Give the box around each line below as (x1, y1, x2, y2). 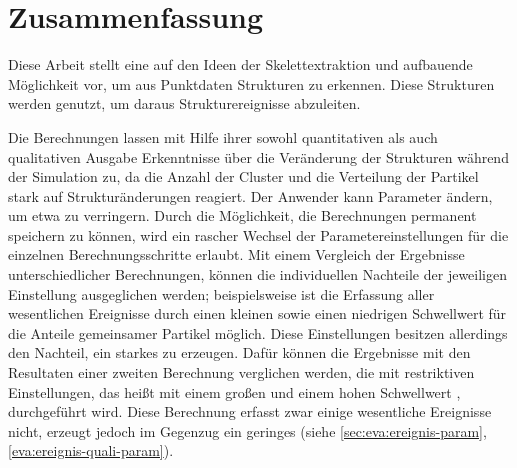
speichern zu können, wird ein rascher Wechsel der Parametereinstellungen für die (8, 224, 509, 245)
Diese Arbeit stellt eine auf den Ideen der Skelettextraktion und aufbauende (8, 54, 473, 75)
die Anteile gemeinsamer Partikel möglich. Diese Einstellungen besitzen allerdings (8, 322, 508, 343)
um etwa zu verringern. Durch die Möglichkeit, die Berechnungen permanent (8, 205, 477, 226)
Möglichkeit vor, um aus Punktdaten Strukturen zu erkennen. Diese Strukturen (8, 73, 495, 94)
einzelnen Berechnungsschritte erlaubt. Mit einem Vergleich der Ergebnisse (8, 244, 465, 265)
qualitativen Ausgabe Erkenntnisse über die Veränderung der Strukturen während (8, 146, 509, 167)
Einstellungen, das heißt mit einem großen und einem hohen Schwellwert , (8, 381, 461, 402)
